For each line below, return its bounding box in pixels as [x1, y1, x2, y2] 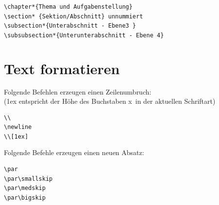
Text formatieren [4, 58, 120, 78]
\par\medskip [4, 185, 46, 192]
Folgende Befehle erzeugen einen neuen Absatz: [4, 147, 144, 158]
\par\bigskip [4, 194, 46, 201]
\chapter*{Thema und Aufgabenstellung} [4, 3, 133, 10]
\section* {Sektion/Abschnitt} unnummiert [4, 13, 143, 20]
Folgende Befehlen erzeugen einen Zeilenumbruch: [4, 86, 152, 96]
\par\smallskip [4, 175, 53, 182]
